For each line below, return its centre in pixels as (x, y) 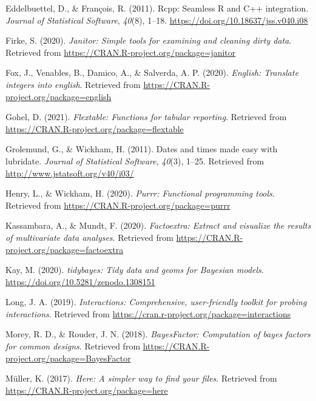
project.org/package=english (59, 96)
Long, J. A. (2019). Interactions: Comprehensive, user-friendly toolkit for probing (156, 302)
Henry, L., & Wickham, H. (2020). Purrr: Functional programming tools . (140, 193)
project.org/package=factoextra (65, 249)
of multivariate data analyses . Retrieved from (89, 237)
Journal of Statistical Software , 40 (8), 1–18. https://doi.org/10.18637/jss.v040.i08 (157, 20)
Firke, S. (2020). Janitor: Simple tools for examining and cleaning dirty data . (149, 40)
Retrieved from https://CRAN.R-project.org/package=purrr (118, 205)
